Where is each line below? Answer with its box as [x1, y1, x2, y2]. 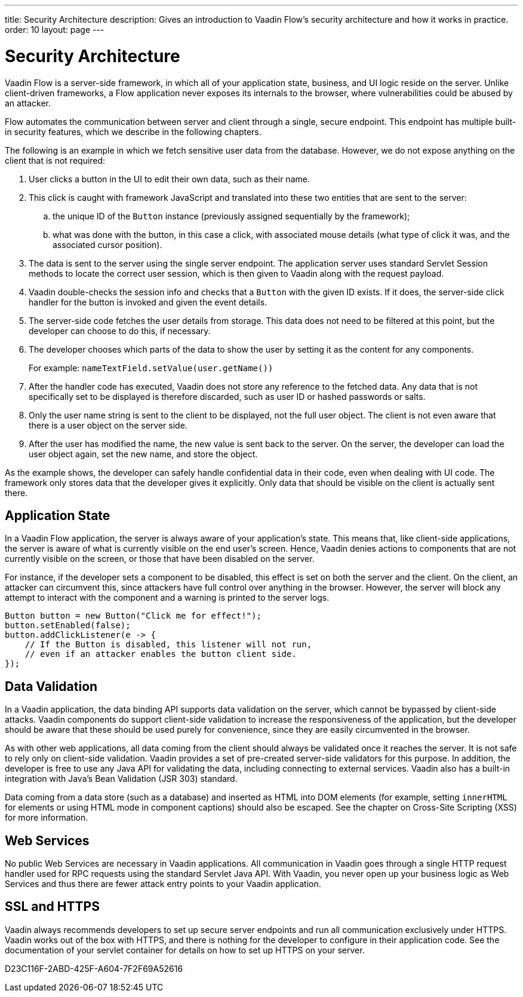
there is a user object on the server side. [29, 420, 187, 430]
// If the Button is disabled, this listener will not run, [24, 640, 312, 650]
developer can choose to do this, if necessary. [29, 325, 211, 336]
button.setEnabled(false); [5, 620, 131, 631]
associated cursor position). [53, 239, 162, 250]
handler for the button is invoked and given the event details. [29, 296, 267, 307]
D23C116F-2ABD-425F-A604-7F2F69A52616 [5, 963, 183, 974]
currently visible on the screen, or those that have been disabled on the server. [5, 553, 315, 564]
